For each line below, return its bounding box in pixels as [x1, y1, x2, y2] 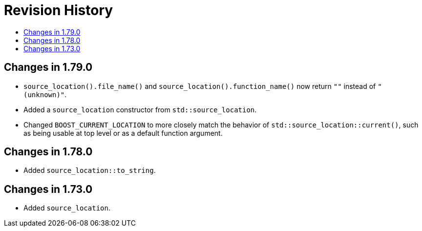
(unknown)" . [23, 90, 67, 99]
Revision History [4, 2, 113, 19]
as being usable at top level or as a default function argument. [23, 128, 223, 137]
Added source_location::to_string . [23, 166, 156, 175]
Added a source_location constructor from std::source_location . [23, 105, 257, 114]
